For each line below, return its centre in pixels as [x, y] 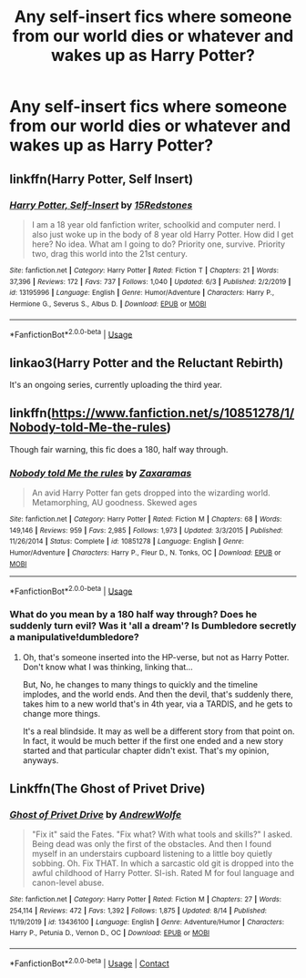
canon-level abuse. [68, 883]
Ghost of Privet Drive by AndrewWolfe [96, 814]
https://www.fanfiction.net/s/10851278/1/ [173, 413]
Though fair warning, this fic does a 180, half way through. [119, 449]
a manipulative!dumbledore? [74, 637]
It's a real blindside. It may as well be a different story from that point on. [158, 731]
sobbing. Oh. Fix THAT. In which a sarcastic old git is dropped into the [163, 863]
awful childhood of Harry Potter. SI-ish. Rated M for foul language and [163, 873]
